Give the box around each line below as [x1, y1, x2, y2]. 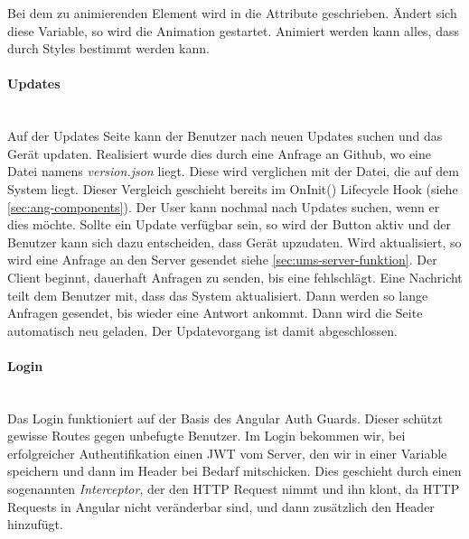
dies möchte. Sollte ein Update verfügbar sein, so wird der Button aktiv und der [7, 215, 452, 234]
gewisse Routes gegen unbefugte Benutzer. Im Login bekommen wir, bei [7, 426, 406, 445]
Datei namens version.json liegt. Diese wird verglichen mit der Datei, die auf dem [7, 162, 459, 181]
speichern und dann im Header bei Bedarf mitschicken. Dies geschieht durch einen [7, 461, 462, 480]
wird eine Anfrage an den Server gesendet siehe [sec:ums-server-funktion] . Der [7, 250, 437, 269]
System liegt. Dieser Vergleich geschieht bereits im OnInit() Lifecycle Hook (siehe [7, 179, 458, 198]
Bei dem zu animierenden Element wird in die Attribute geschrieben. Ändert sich [7, 4, 457, 22]
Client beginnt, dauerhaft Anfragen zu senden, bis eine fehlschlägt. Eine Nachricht [7, 267, 463, 286]
